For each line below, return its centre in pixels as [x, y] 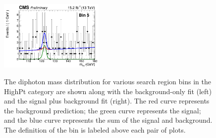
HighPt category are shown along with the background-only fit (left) [108, 91]
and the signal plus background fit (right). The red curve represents [107, 101]
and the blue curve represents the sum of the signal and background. [108, 120]
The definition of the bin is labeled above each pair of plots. [95, 129]
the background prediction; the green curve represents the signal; [103, 110]
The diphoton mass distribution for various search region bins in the [108, 81]
